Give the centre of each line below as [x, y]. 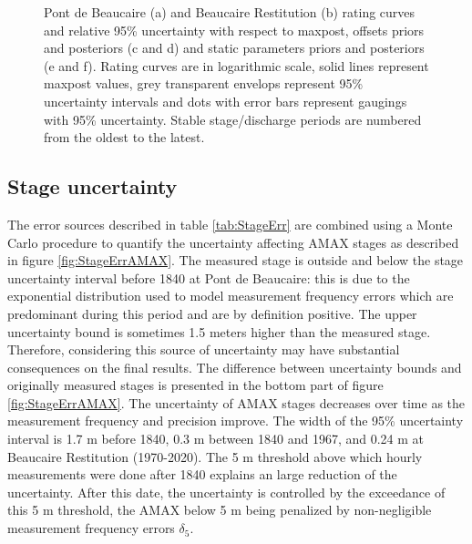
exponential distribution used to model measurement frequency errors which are [231, 296]
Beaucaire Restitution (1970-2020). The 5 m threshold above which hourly [215, 456]
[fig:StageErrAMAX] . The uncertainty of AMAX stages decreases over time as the [236, 402]
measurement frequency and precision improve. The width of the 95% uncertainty [236, 421]
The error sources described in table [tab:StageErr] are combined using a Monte [230, 224]
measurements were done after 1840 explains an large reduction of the [202, 474]
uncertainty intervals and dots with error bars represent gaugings [226, 101]
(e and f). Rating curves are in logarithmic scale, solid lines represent [236, 65]
